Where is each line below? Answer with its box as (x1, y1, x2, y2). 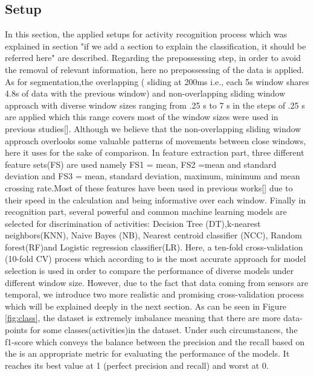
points (5, 323, 28, 336)
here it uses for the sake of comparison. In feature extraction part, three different (5, 146, 304, 159)
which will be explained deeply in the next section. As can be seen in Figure (5, 299, 287, 312)
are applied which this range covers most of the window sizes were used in (5, 110, 278, 123)
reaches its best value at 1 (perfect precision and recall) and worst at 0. (5, 358, 269, 371)
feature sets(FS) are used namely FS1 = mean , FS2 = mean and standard (5, 158, 277, 170)
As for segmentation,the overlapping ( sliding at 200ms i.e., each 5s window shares (5, 75, 309, 88)
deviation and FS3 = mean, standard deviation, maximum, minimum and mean (5, 170, 300, 182)
